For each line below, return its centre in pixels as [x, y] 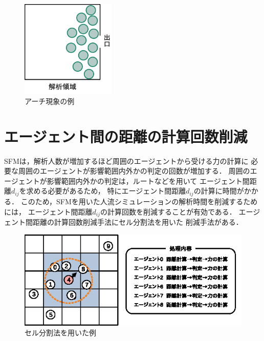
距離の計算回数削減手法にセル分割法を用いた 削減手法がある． [138, 221]
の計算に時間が [219, 191]
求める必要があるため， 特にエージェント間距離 [106, 191]
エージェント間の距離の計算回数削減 [126, 136]
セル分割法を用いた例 [60, 333]
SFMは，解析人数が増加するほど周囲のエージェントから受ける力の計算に [126, 161]
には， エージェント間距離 [48, 211]
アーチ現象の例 [50, 101]
